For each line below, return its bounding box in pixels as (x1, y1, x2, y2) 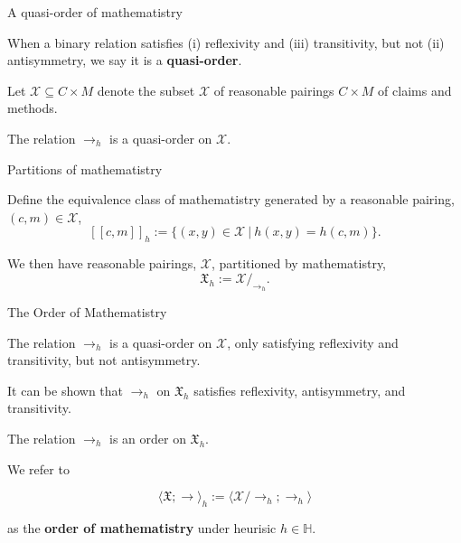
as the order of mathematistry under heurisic (7, 518, 277, 537)
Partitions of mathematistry (7, 159, 163, 178)
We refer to (7, 459, 70, 478)
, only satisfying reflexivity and (227, 332, 399, 351)
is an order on (108, 428, 186, 447)
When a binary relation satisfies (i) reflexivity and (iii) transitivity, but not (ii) (7, 33, 445, 51)
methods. (7, 98, 58, 117)
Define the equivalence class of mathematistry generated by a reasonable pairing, (7, 190, 455, 209)
